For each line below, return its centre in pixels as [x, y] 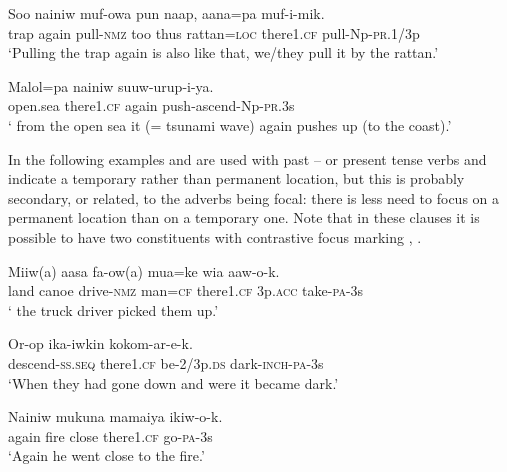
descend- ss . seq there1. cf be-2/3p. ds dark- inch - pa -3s [166, 362]
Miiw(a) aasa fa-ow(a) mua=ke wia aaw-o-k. [144, 270]
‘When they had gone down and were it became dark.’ [173, 382]
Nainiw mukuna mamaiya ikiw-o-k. [115, 416]
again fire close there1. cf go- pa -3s [110, 435]
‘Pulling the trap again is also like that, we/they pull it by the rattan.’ [223, 52]
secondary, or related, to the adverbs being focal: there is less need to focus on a [254, 197]
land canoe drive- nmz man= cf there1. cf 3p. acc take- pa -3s [186, 290]
